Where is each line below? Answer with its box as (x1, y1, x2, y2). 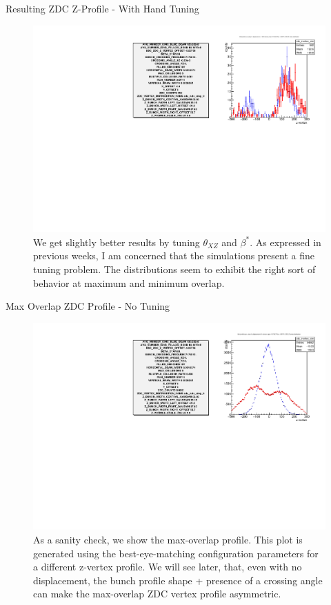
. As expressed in (250, 234, 321, 249)
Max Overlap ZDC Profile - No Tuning (6, 299, 170, 313)
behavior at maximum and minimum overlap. (33, 275, 225, 290)
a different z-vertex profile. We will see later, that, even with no (33, 559, 302, 574)
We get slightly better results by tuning (33, 234, 200, 249)
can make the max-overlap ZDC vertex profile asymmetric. (33, 586, 281, 601)
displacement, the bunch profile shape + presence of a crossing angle (33, 573, 323, 587)
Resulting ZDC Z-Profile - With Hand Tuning (6, 1, 199, 15)
